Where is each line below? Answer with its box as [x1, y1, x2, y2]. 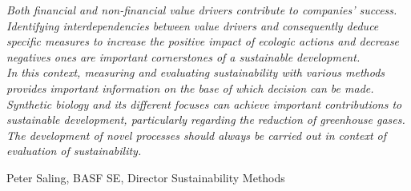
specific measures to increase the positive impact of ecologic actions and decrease [6, 33, 400, 50]
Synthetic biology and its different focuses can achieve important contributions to [6, 95, 402, 112]
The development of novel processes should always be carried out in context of [6, 126, 387, 143]
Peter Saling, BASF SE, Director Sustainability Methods [6, 169, 285, 185]
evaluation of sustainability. [6, 142, 142, 159]
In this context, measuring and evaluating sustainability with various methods [6, 64, 385, 81]
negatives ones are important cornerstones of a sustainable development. [6, 48, 361, 65]
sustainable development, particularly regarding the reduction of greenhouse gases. [6, 111, 405, 128]
